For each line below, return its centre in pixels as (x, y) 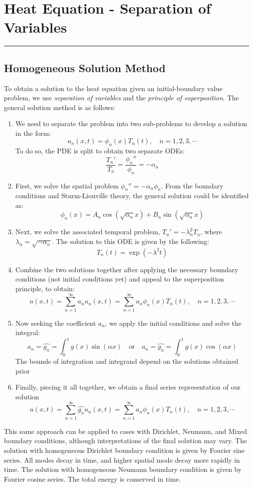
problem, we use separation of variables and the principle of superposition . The (121, 98)
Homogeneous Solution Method (85, 67)
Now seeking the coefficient (56, 323)
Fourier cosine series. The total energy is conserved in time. (92, 478)
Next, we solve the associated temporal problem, (88, 232)
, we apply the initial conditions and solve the (173, 323)
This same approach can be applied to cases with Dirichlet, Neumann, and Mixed (126, 431)
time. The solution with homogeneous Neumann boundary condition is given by (123, 469)
